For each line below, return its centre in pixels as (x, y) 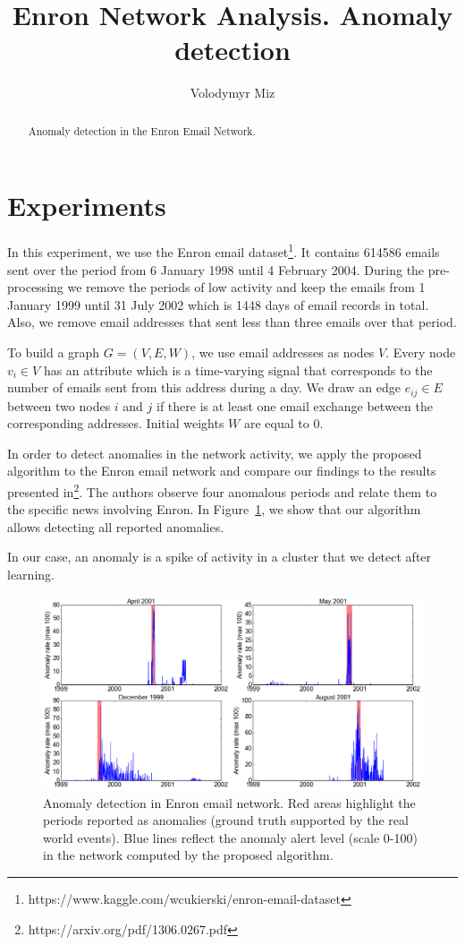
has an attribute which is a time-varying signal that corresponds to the (238, 369)
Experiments (87, 206)
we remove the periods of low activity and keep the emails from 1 (246, 287)
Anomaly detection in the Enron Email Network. (142, 130)
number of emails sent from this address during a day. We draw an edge (204, 387)
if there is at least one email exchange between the (295, 405)
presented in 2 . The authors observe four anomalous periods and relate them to (222, 490)
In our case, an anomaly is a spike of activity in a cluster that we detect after (220, 557)
